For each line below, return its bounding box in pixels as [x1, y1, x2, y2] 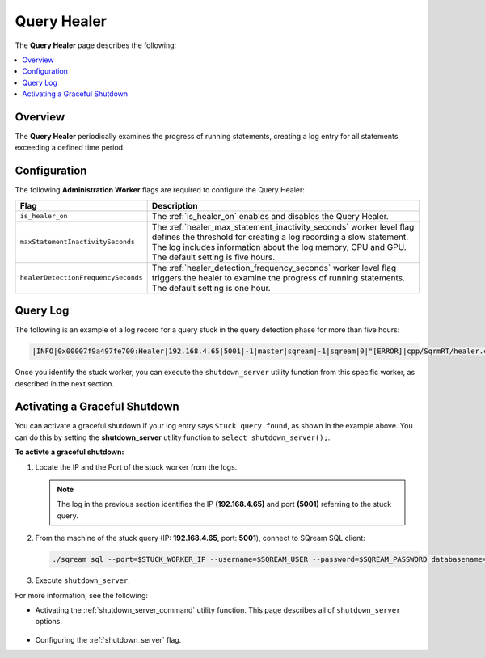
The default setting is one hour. [151, 282, 271, 293]
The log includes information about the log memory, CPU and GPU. [151, 241, 407, 252]
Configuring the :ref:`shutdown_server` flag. [35, 635, 182, 644]
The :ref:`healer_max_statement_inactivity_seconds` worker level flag [151, 221, 415, 232]
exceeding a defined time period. [15, 142, 125, 153]
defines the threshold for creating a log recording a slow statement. [151, 231, 409, 243]
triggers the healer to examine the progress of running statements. [151, 272, 406, 283]
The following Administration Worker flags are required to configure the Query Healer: [15, 185, 305, 195]
